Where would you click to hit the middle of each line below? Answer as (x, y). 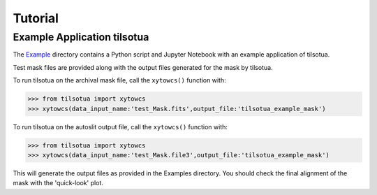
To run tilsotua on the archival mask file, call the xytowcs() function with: (119, 80)
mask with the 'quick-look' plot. (58, 183)
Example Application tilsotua (81, 37)
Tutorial (36, 18)
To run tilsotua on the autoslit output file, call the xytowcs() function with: (120, 127)
